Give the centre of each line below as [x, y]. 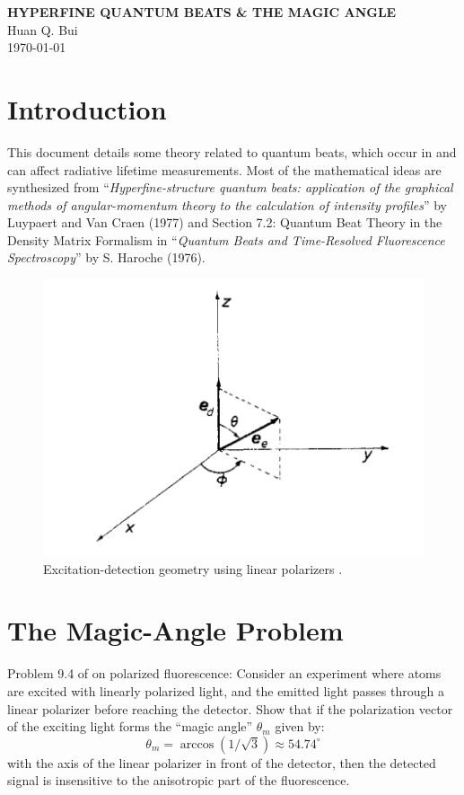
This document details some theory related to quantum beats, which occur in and [232, 151]
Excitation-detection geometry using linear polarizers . [193, 568]
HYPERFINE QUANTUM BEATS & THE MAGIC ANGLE [202, 12]
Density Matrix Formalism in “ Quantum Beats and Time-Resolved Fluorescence [226, 239]
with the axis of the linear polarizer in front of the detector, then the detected [222, 762]
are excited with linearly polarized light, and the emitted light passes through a [226, 690]
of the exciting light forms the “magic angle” [130, 726]
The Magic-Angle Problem [175, 630]
